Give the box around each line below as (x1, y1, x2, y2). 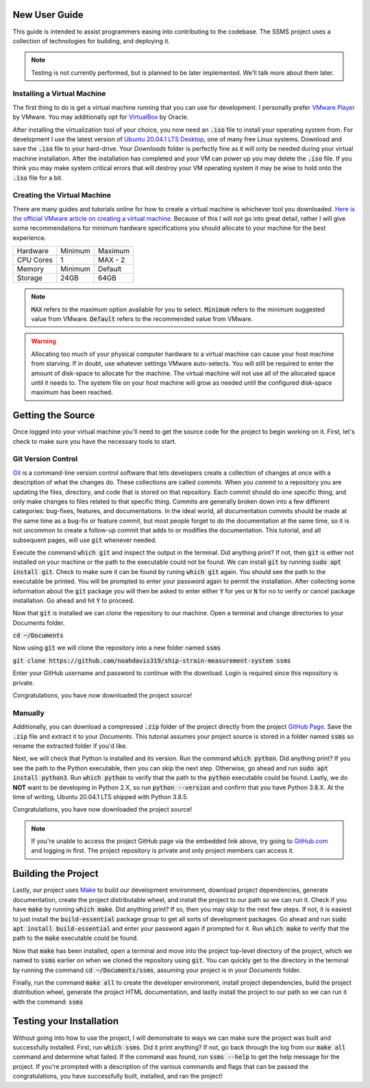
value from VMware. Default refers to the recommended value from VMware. (31, 315, 254, 323)
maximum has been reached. (31, 388, 113, 397)
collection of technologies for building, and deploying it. (12, 36, 171, 45)
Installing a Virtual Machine (12, 89, 106, 99)
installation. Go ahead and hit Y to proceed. (12, 596, 135, 604)
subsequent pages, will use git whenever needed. (12, 536, 157, 544)
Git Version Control (12, 454, 78, 464)
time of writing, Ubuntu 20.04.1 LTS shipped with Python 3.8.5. (12, 792, 188, 801)
